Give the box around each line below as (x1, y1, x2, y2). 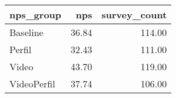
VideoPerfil (9, 77, 55, 90)
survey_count (101, 8, 167, 21)
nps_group (9, 8, 62, 21)
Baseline (9, 25, 44, 39)
